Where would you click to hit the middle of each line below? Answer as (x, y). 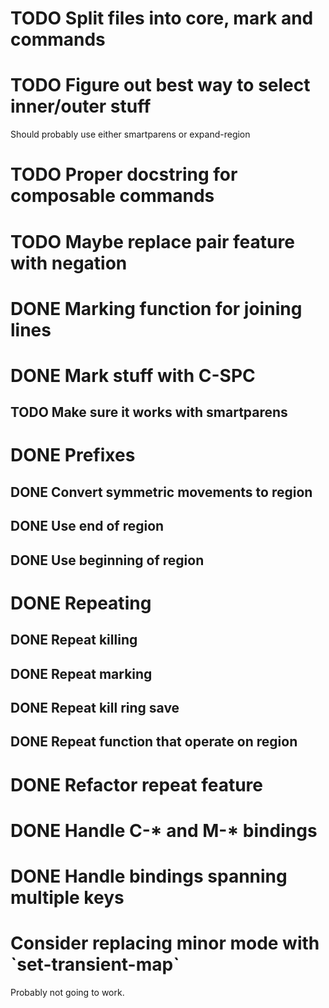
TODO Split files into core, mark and (162, 18)
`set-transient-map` (95, 964)
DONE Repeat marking (81, 673)
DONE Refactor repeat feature (137, 784)
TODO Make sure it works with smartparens (149, 412)
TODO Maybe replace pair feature (152, 241)
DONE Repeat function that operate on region (154, 742)
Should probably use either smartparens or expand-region (130, 134)
